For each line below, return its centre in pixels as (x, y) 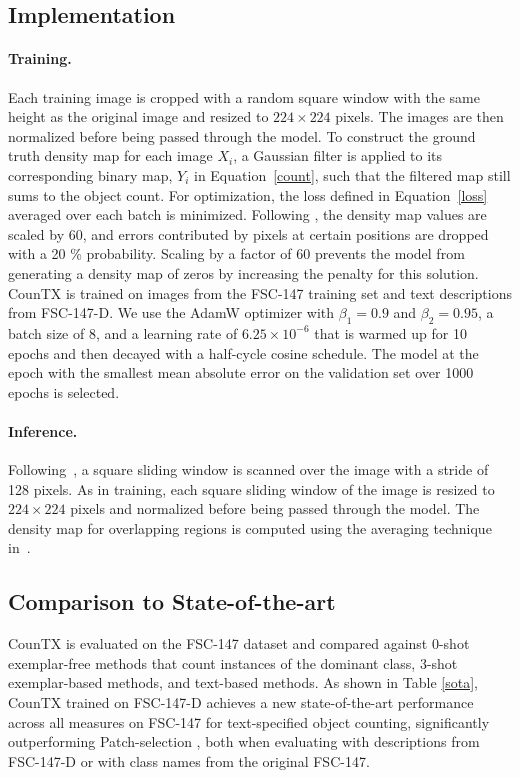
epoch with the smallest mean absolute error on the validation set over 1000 (241, 372)
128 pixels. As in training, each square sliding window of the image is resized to (251, 488)
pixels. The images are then (419, 116)
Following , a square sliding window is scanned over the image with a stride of (248, 469)
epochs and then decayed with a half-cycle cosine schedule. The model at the (243, 352)
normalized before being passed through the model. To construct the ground (242, 135)
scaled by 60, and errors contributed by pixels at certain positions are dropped (248, 233)
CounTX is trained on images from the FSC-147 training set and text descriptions (260, 292)
